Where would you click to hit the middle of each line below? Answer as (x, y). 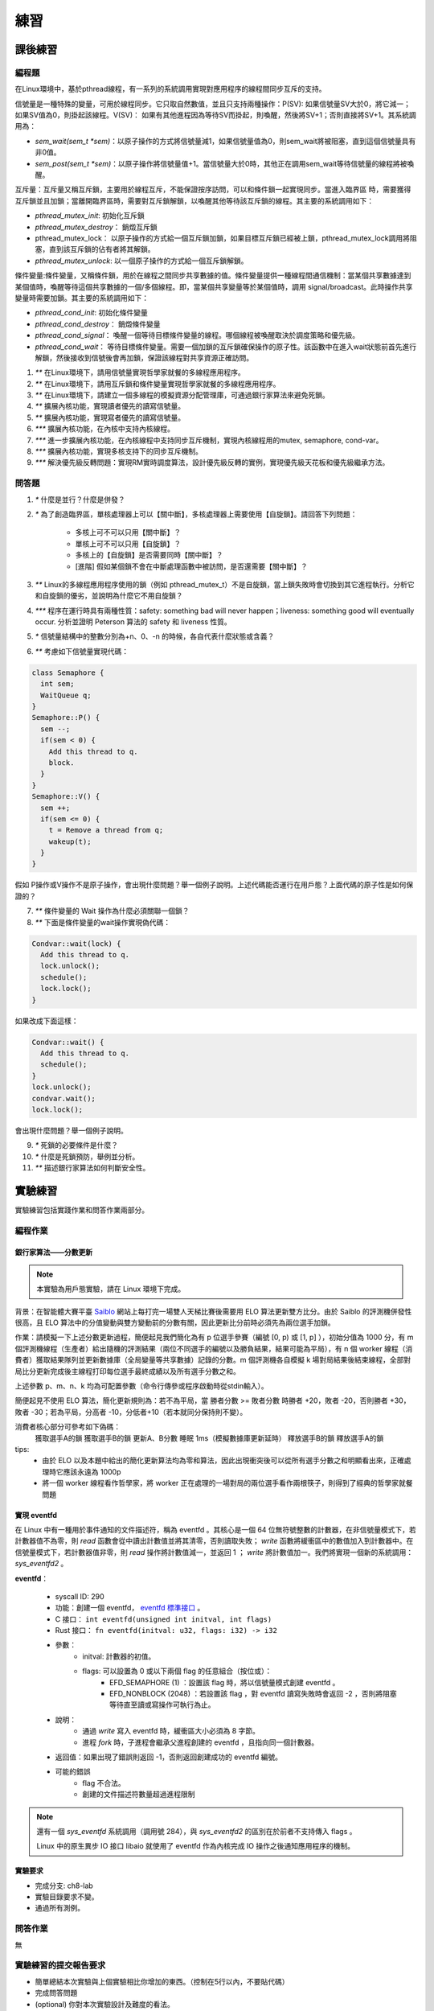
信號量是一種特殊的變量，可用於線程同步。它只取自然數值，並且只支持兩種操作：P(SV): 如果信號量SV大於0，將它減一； (213, 104)
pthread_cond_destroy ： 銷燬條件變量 (98, 324)
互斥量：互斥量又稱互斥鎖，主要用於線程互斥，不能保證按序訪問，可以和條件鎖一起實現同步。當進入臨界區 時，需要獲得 (213, 190)
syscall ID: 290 (80, 1596)
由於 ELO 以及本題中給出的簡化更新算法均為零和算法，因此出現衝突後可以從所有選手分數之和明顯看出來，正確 (223, 1461)
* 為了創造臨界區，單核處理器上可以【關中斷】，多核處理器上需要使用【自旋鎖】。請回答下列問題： (196, 514)
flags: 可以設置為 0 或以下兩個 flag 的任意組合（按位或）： (177, 1671)
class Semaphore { (68, 672)
